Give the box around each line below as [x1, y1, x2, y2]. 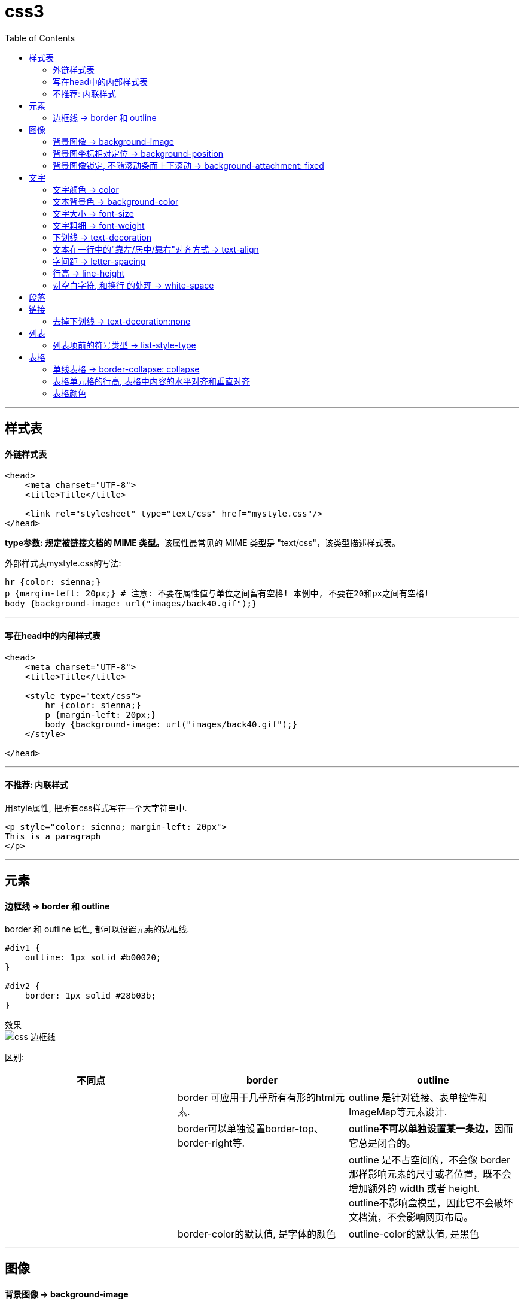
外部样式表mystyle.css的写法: [5, 558, 121, 569]
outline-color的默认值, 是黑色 [348, 1228, 479, 1241]
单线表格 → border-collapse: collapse [53, 363, 200, 374]
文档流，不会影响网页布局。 [348, 1211, 473, 1224]
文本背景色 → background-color [53, 196, 179, 207]
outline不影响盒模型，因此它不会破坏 [348, 1197, 513, 1209]
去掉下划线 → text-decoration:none [53, 316, 191, 326]
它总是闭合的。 [348, 1137, 416, 1150]
